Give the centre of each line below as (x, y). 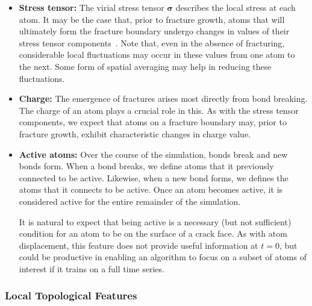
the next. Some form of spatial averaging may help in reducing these (145, 66)
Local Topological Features (71, 295)
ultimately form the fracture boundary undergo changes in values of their (154, 31)
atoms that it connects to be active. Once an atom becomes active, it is (151, 189)
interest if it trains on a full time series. (92, 268)
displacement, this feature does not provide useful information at (139, 245)
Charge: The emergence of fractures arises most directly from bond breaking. (163, 98)
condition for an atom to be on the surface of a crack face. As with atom (153, 233)
